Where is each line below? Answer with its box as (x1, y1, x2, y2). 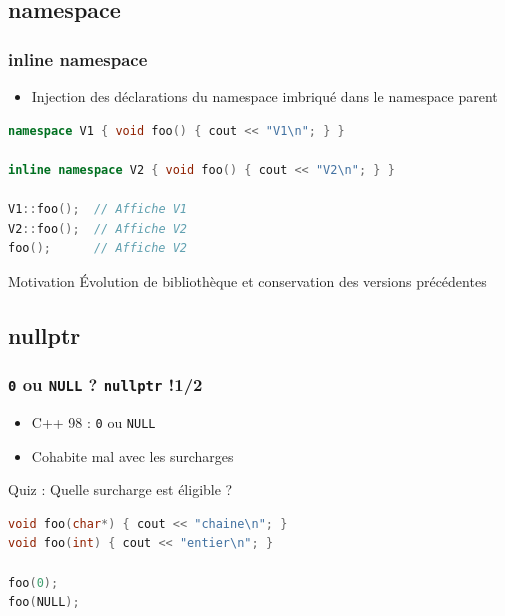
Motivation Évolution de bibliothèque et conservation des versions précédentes (8, 270, 487, 291)
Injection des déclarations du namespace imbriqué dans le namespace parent (31, 86, 498, 106)
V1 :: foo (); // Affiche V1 (8, 201, 188, 216)
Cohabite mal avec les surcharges (31, 445, 234, 466)
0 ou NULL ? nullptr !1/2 (8, 372, 203, 397)
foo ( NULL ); (8, 595, 80, 610)
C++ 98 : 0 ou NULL (31, 411, 156, 432)
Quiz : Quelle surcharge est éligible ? (8, 479, 233, 500)
